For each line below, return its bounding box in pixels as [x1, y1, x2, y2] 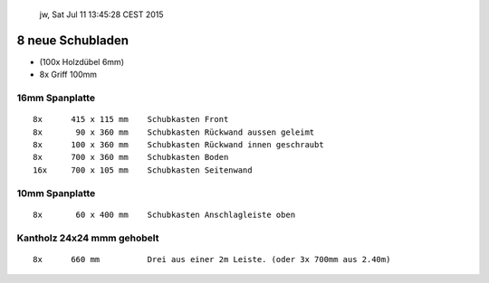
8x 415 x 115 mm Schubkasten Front [33, 114, 229, 125]
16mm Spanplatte [16, 91, 95, 104]
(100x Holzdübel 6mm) [39, 56, 124, 67]
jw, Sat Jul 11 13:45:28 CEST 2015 [39, 9, 164, 20]
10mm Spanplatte [16, 186, 96, 199]
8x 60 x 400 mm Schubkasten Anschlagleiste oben [33, 209, 296, 220]
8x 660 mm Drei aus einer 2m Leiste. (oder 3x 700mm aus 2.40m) [33, 254, 391, 264]
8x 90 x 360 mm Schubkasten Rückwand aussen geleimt [33, 127, 315, 137]
